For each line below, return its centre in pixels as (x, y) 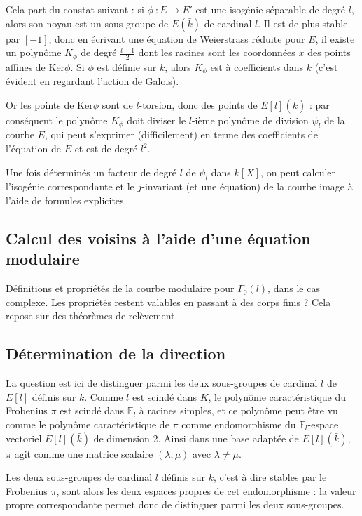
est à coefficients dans (257, 66)
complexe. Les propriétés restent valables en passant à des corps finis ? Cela (168, 302)
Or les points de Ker (49, 104)
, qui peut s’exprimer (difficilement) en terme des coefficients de (181, 134)
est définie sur (127, 66)
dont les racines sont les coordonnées (217, 52)
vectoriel (24, 438)
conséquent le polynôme (57, 120)
